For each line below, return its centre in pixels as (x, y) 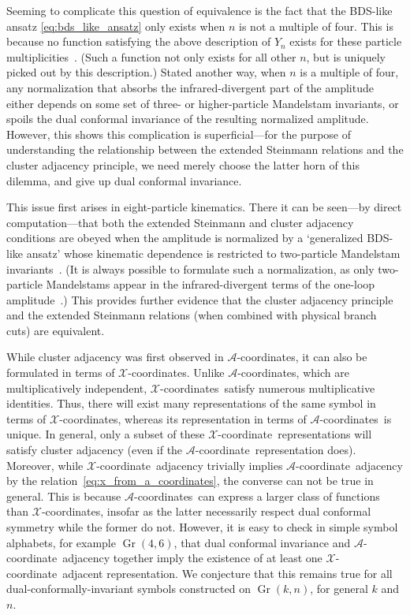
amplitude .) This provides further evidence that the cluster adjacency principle (200, 299)
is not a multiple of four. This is (316, 26)
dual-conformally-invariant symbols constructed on (129, 589)
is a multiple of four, (349, 72)
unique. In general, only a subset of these (106, 434)
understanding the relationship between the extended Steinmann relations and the (205, 149)
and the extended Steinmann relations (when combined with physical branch (192, 315)
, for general (339, 589)
